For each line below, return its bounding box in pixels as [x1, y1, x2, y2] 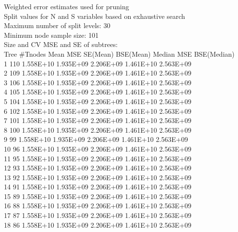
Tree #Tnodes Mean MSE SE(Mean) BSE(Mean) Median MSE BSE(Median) [4, 48, 235, 59]
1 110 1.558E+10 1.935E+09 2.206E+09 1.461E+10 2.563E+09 [4, 58, 192, 68]
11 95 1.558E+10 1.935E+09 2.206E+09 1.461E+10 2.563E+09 [4, 153, 192, 163]
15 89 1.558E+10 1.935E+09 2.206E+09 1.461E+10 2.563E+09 [4, 191, 192, 201]
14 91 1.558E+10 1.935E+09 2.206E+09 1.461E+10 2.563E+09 [4, 182, 192, 192]
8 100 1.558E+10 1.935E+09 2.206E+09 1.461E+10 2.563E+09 [4, 124, 192, 135]
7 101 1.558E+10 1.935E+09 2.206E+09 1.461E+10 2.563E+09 [4, 115, 192, 125]
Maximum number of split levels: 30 [4, 20, 110, 31]
